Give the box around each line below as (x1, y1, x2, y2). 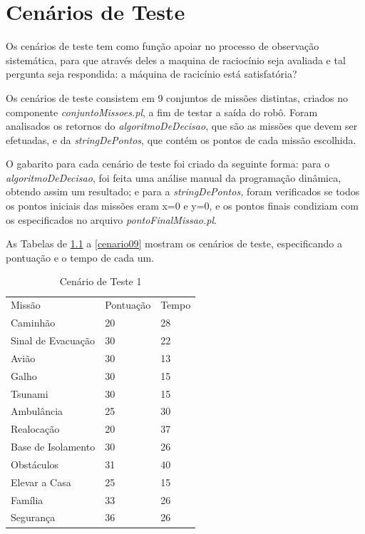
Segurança (11, 510, 56, 525)
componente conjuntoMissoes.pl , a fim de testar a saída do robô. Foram (6, 104, 318, 119)
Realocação (11, 421, 60, 436)
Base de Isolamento (11, 439, 96, 454)
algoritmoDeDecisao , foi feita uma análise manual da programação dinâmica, (6, 170, 341, 185)
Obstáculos (11, 456, 59, 471)
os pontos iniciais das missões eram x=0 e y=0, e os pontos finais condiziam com (6, 198, 359, 213)
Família (11, 492, 43, 507)
